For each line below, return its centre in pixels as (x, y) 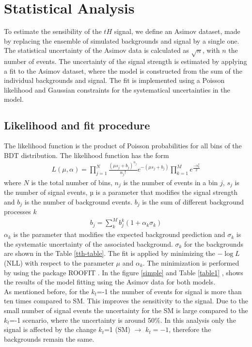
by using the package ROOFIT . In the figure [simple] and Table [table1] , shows (124, 272)
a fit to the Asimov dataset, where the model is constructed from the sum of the (123, 71)
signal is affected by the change (50, 329)
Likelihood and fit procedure (77, 125)
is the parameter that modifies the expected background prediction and (119, 234)
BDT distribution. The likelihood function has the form (87, 155)
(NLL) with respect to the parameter (59, 263)
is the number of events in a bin (171, 182)
